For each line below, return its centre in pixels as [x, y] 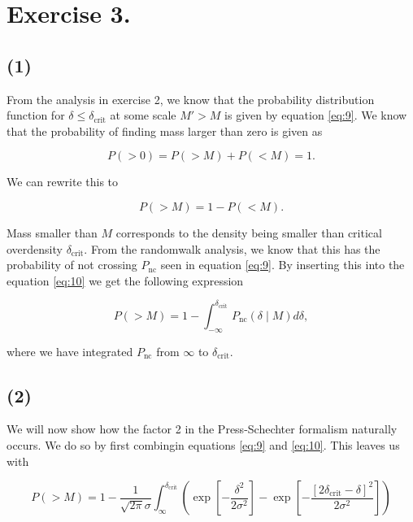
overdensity [35, 248]
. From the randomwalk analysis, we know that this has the [232, 248]
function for [36, 115]
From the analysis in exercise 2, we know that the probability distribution [191, 99]
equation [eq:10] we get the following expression [125, 280]
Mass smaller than [52, 232]
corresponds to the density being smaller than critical [249, 232]
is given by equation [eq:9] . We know [316, 115]
